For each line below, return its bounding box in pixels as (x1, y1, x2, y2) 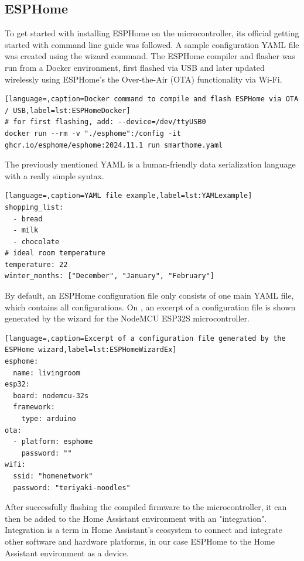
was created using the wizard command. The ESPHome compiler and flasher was (5, 50, 295, 62)
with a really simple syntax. (5, 169, 104, 182)
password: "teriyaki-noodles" (13, 483, 131, 492)
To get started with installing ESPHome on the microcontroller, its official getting (5, 27, 299, 39)
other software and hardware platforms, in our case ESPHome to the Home (5, 535, 275, 547)
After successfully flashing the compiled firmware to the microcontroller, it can (5, 501, 287, 513)
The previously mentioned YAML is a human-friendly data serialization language (5, 158, 296, 170)
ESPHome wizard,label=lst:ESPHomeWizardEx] (5, 346, 177, 354)
